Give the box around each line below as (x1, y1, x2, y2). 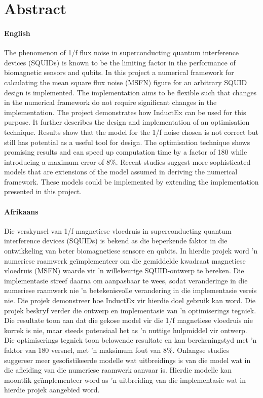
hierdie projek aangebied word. (4, 384, 100, 395)
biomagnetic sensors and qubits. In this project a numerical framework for (4, 67, 234, 78)
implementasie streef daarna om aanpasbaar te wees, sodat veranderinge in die (4, 275, 248, 285)
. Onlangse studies (172, 345, 230, 355)
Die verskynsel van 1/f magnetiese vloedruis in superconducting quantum (4, 225, 232, 236)
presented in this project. (4, 186, 82, 197)
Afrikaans (4, 206, 39, 216)
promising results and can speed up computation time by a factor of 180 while (4, 147, 247, 157)
